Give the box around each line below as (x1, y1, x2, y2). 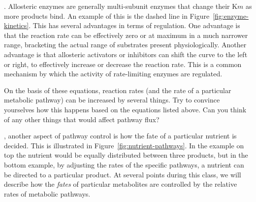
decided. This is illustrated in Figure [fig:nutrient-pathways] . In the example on (4, 140, 244, 150)
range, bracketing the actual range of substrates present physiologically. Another (4, 39, 247, 50)
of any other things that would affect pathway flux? (4, 114, 160, 124)
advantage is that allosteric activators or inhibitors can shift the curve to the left (4, 49, 248, 59)
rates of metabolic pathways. (4, 188, 91, 199)
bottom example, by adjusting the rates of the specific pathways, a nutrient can (4, 159, 244, 169)
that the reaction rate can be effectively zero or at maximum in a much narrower (4, 30, 248, 40)
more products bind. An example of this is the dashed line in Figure (4, 10, 210, 21)
